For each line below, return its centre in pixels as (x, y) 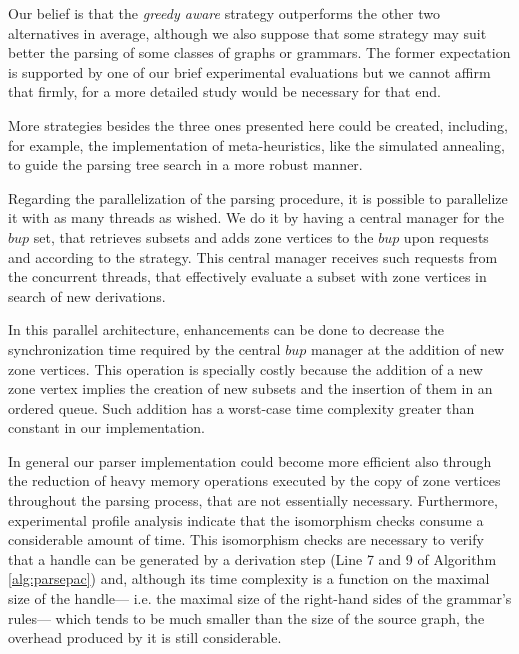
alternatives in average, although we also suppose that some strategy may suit (247, 32)
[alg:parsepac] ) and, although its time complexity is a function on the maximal (249, 578)
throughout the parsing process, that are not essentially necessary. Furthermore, (253, 500)
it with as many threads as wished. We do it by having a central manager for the (256, 217)
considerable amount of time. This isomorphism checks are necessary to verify (246, 539)
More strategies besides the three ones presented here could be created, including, (258, 124)
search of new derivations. (87, 295)
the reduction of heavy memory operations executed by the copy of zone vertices (254, 480)
